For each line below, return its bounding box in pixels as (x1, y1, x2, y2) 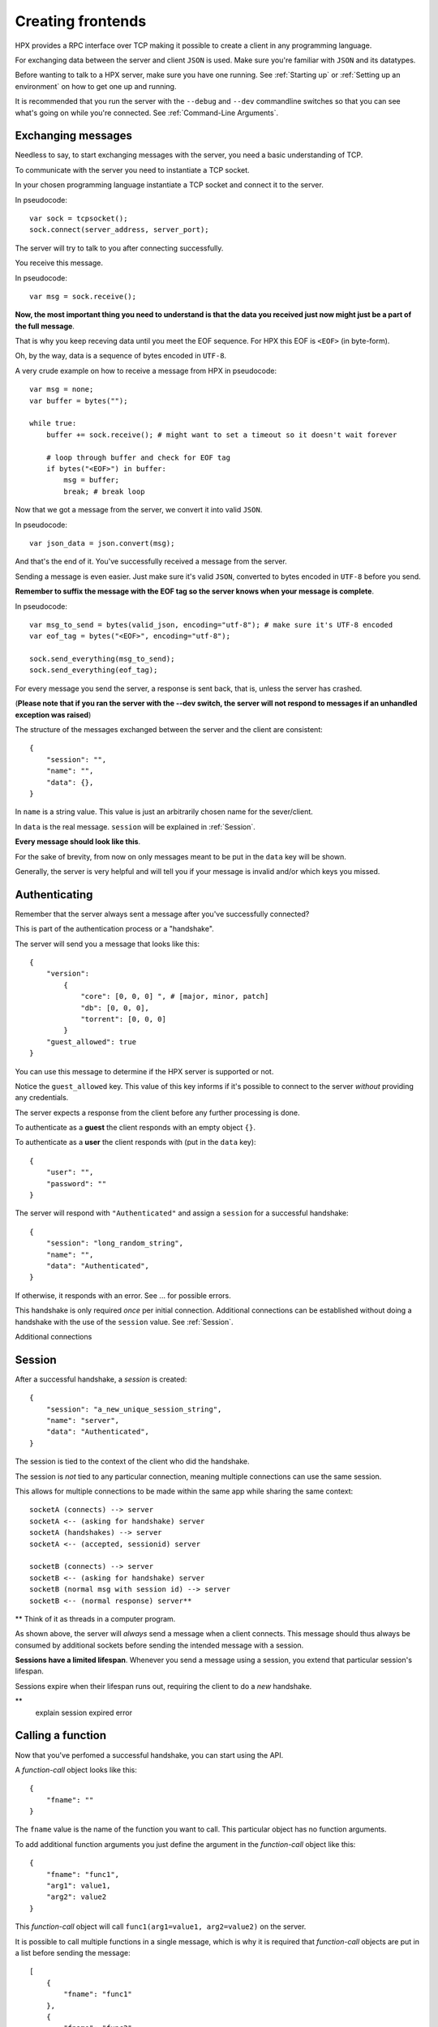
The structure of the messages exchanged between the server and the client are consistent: (15, 725, 324, 735)
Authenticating (15, 888, 93, 902)
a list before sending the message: (15, 1948, 131, 1957)
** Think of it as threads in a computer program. (15, 1613, 176, 1623)
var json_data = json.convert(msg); (29, 538, 175, 547)
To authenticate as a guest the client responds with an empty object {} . (15, 1123, 255, 1133)
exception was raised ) (15, 709, 92, 719)
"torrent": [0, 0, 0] (80, 1014, 166, 1023)
